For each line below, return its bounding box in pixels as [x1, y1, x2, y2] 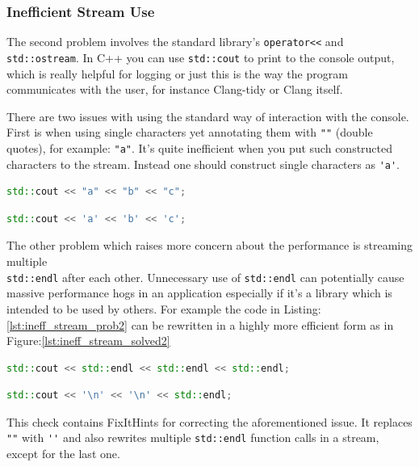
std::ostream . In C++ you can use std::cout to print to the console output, [6, 48, 395, 65]
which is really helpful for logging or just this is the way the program [6, 65, 348, 82]
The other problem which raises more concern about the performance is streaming [6, 237, 413, 254]
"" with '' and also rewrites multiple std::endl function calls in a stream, [6, 429, 379, 446]
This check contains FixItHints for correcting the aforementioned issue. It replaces [6, 413, 413, 430]
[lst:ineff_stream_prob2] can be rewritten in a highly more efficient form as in [6, 316, 394, 333]
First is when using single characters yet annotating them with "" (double [6, 124, 373, 141]
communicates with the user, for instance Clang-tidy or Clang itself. [6, 81, 343, 98]
